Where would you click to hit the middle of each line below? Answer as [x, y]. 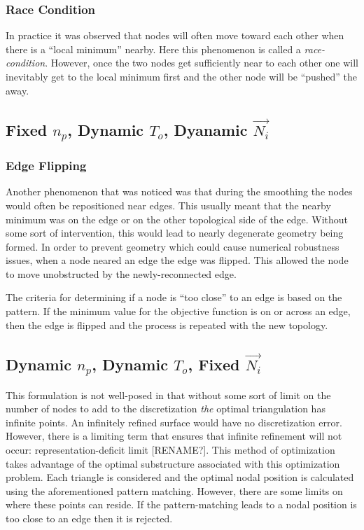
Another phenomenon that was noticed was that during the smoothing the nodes [179, 191]
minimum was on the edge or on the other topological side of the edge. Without [177, 219]
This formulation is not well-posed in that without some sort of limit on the [168, 395]
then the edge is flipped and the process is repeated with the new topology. [167, 325]
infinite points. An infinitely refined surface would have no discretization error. [174, 422]
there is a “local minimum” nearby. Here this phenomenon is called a [153, 49]
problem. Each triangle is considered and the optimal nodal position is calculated [180, 477]
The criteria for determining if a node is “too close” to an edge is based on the [174, 297]
